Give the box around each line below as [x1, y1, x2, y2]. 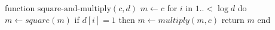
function [5, 2, 35, 14]
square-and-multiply [37, 5, 111, 13]
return [221, 13, 245, 25]
